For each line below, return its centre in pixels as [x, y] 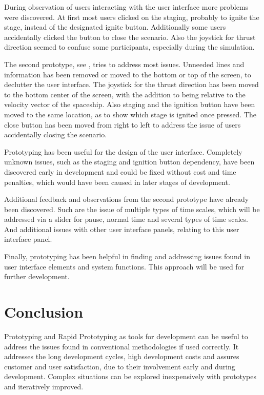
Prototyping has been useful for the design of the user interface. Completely [123, 151]
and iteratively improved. [44, 386]
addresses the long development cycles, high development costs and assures [122, 356]
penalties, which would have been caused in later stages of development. [117, 182]
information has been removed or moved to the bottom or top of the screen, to [128, 74]
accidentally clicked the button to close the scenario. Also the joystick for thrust [130, 37]
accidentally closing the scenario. [56, 134]
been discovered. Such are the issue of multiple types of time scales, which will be [132, 209]
